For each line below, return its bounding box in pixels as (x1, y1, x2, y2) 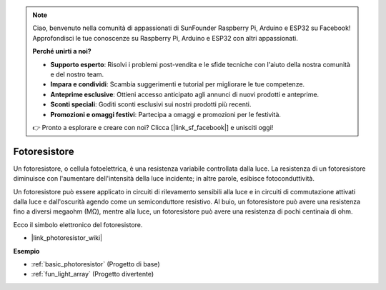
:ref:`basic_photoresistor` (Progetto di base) (31, 259, 160, 268)
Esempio (13, 246, 40, 255)
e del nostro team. (50, 70, 104, 79)
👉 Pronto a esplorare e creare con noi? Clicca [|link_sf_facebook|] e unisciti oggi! (32, 123, 274, 131)
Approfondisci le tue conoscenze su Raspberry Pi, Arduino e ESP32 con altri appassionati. (32, 34, 298, 42)
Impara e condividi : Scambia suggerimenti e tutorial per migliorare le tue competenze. (50, 80, 305, 89)
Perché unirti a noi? (32, 47, 92, 56)
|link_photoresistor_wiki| (31, 234, 103, 242)
